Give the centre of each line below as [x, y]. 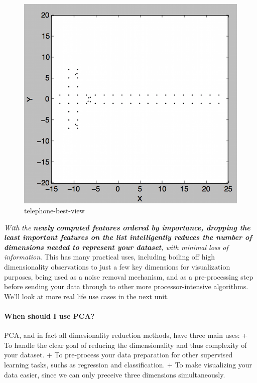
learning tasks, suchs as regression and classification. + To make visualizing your [128, 364]
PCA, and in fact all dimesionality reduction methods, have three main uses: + [126, 335]
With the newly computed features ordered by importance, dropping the [127, 227]
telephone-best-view [54, 210]
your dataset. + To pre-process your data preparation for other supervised [118, 355]
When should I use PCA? [49, 315]
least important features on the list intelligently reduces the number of [128, 237]
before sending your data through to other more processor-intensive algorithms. [126, 286]
